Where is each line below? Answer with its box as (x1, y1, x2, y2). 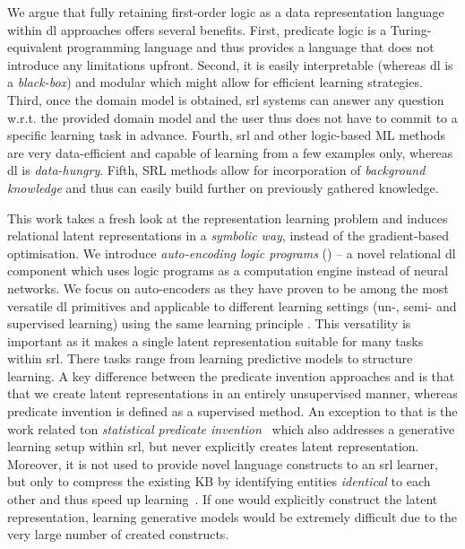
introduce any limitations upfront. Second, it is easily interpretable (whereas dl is (7, 55, 453, 74)
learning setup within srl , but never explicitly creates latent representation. (7, 437, 419, 456)
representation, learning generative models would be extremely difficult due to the (7, 507, 458, 526)
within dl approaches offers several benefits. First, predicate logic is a (7, 20, 387, 39)
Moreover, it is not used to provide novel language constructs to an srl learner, (7, 454, 438, 473)
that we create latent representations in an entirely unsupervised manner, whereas (7, 384, 458, 403)
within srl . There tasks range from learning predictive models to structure (7, 349, 413, 368)
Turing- (390, 20, 432, 39)
